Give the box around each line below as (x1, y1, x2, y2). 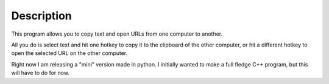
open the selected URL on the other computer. (11, 50, 128, 57)
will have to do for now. (11, 69, 70, 77)
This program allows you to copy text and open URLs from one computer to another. (11, 30, 223, 37)
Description (11, 9, 73, 22)
